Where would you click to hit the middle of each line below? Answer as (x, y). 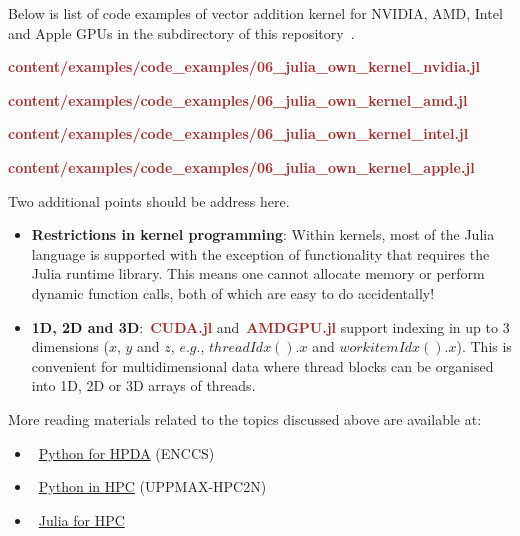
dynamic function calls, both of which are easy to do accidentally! (233, 292)
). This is (484, 346)
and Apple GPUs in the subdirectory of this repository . (181, 32)
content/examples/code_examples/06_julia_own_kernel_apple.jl (241, 166)
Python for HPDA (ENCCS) (126, 452)
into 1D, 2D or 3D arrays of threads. (143, 385)
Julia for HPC (81, 519)
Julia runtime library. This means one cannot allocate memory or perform (258, 273)
